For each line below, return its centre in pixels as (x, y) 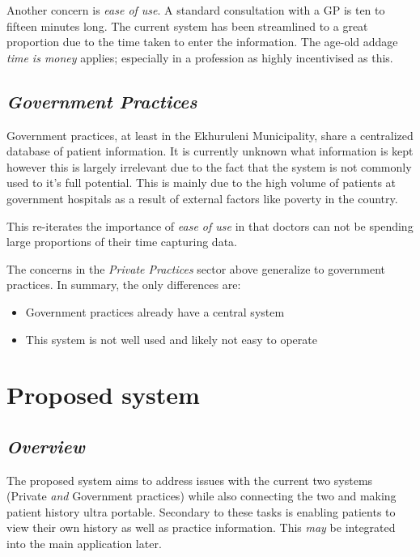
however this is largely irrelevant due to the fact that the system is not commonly (209, 166)
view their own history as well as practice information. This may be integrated (201, 527)
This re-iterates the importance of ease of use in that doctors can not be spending (210, 225)
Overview (46, 446)
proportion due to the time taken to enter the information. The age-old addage (202, 42)
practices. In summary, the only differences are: (124, 285)
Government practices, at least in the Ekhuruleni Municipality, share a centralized (210, 135)
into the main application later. (84, 544)
